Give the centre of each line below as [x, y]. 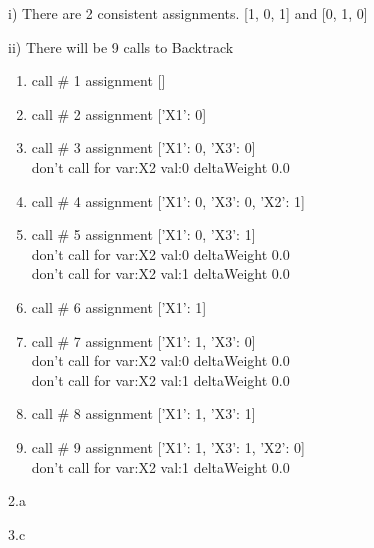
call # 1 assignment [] [98, 80]
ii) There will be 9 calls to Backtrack [121, 46]
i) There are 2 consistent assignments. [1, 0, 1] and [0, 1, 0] [188, 13]
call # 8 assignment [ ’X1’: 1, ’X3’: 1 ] [143, 413]
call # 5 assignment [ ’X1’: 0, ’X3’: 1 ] [143, 234]
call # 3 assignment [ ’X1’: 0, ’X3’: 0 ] [143, 147]
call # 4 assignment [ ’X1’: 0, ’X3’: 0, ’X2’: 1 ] [168, 200]
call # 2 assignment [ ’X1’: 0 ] [119, 113]
